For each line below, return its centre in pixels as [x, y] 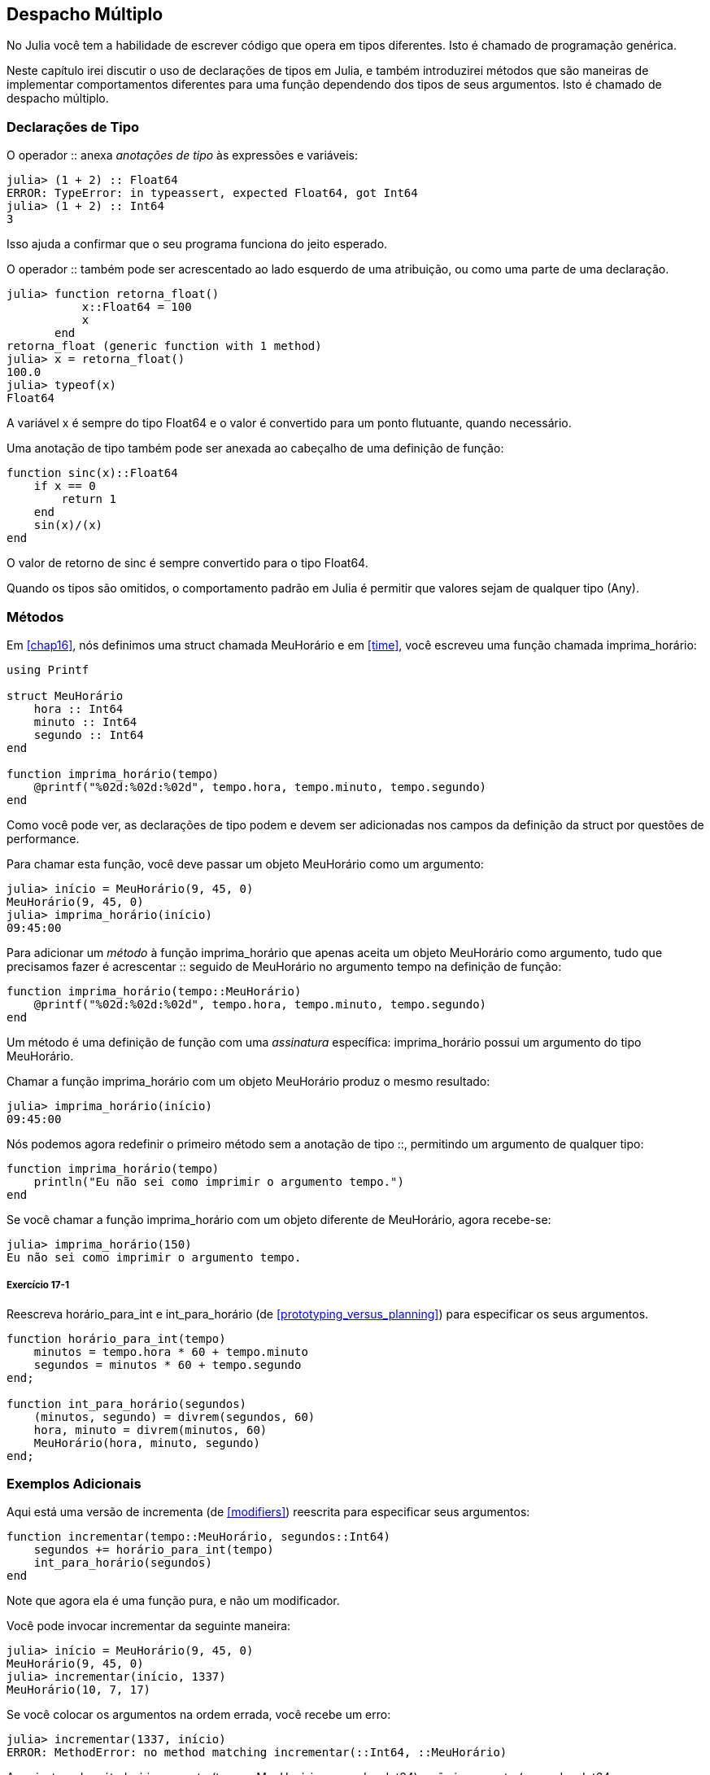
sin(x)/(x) [68, 525]
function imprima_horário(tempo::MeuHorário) [154, 991]
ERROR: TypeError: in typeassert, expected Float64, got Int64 [212, 193]
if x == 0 [65, 486]
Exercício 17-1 [38, 1285]
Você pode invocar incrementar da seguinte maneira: [149, 1626]
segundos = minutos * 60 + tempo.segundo [168, 1364]
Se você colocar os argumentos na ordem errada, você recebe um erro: [199, 1715]
